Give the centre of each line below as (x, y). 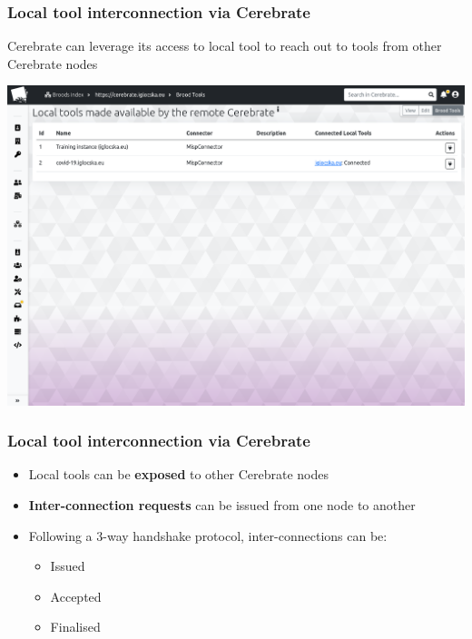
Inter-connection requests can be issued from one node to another (222, 505)
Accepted (76, 596)
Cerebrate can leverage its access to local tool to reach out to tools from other (225, 46)
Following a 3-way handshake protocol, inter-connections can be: (208, 535)
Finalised (75, 627)
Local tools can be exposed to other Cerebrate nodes (179, 474)
